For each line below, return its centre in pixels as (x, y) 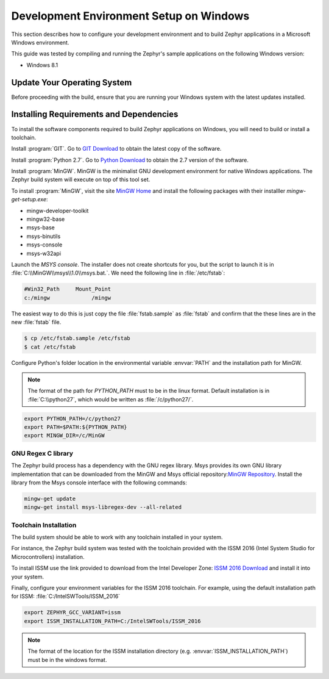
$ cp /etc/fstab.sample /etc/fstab (77, 338)
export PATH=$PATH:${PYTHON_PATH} (76, 427)
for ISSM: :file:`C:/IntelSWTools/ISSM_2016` (66, 596)
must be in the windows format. (67, 659)
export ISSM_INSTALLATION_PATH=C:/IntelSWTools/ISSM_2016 (112, 621)
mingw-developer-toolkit (58, 210)
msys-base (41, 228)
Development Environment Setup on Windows (130, 16)
